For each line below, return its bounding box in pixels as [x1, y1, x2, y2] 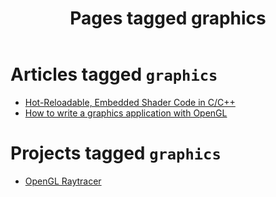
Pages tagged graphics [69, 7, 267, 30]
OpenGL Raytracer [24, 175, 102, 187]
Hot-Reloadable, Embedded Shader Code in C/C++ [24, 96, 236, 108]
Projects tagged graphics [10, 142, 222, 165]
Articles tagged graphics [10, 63, 218, 86]
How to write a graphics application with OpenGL [24, 107, 228, 119]
